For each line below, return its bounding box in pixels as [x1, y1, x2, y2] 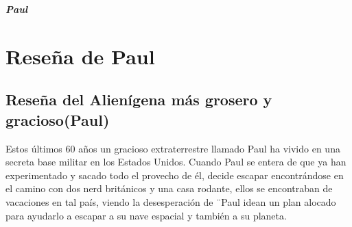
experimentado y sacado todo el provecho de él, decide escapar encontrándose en [5, 168, 344, 182]
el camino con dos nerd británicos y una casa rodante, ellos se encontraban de [5, 181, 333, 196]
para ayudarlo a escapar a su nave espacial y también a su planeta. [5, 208, 287, 222]
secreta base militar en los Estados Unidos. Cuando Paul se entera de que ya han [5, 155, 347, 169]
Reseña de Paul [5, 42, 155, 70]
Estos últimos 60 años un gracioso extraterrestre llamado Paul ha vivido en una [5, 141, 340, 155]
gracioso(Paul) [5, 109, 110, 130]
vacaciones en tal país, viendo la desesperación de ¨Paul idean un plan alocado [5, 194, 336, 209]
